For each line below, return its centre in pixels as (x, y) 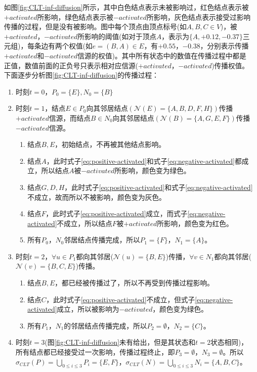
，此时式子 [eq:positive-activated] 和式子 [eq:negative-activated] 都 (144, 161)
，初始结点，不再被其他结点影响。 (110, 144)
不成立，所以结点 (85, 223)
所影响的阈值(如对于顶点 (117, 36)
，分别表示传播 (224, 46)
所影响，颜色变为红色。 (195, 223)
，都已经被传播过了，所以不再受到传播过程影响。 (134, 283)
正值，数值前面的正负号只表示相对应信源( (71, 65)
